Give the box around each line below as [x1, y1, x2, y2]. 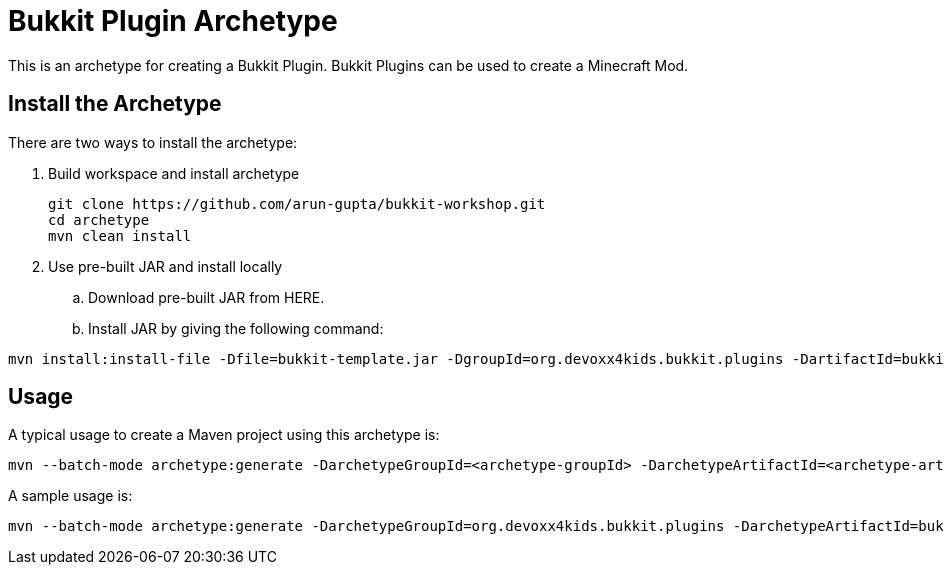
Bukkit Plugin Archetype [8, 4, 338, 38]
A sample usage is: [8, 487, 133, 505]
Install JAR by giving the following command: [88, 319, 384, 337]
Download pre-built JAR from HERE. [88, 288, 325, 306]
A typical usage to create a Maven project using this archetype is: [8, 426, 440, 444]
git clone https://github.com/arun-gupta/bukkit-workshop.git [48, 195, 546, 212]
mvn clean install [48, 227, 192, 244]
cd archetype [48, 211, 150, 228]
